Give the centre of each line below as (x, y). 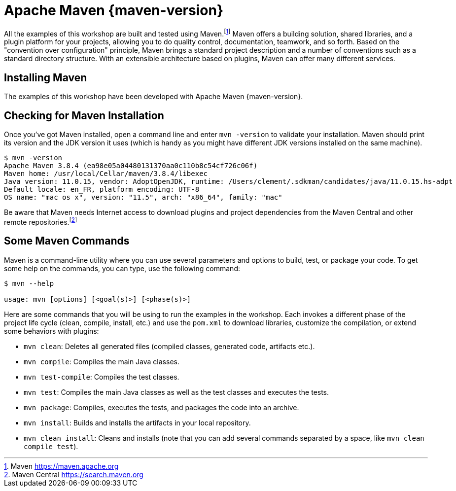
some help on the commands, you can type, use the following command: (122, 268)
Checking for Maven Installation (84, 115)
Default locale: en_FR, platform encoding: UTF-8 (102, 190)
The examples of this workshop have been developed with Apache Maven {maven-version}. (154, 97)
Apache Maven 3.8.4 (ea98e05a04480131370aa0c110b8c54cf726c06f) (131, 166)
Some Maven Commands (67, 241)
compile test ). (51, 446)
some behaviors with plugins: (52, 331)
